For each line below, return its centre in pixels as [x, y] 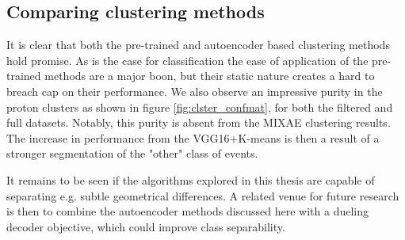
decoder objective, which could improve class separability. [146, 226]
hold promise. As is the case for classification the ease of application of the [187, 60]
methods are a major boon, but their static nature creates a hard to [210, 76]
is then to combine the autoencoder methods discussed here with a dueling [188, 211]
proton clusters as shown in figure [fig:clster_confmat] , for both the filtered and [200, 107]
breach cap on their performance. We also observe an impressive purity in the [195, 91]
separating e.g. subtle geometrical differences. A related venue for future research [203, 195]
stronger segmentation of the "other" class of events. [132, 153]
